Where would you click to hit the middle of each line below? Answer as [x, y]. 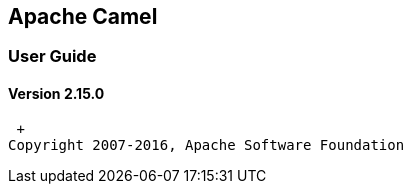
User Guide [52, 56]
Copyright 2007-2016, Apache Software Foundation [206, 144]
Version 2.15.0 [56, 94]
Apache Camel [83, 16]
